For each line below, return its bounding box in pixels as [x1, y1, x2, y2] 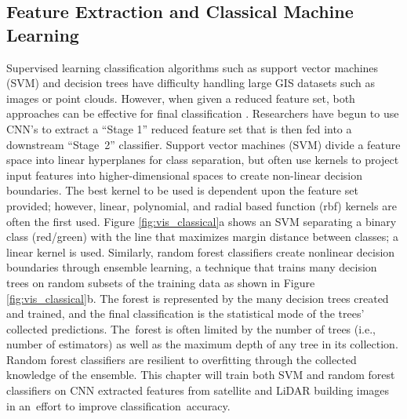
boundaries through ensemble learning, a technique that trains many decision [6, 259, 377, 275]
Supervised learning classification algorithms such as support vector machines [6, 59, 379, 75]
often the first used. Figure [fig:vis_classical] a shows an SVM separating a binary [6, 213, 397, 229]
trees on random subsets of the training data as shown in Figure [6, 274, 315, 290]
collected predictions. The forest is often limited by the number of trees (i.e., [6, 320, 376, 337]
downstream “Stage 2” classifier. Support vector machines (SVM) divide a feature [6, 136, 401, 152]
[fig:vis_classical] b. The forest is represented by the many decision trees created [6, 290, 389, 306]
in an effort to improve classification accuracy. [6, 397, 231, 414]
